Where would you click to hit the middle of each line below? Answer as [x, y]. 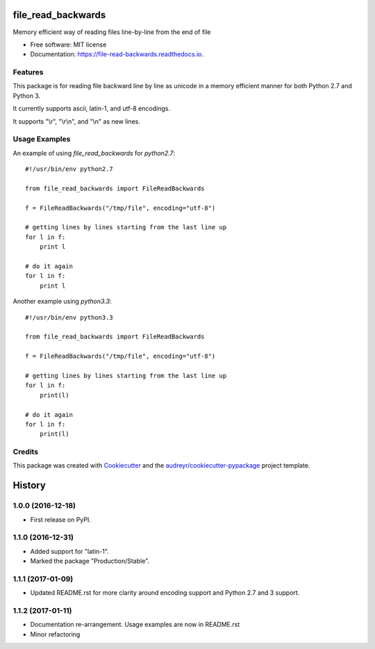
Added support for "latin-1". [69, 551]
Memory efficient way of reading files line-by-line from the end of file [112, 32]
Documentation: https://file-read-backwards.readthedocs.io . [117, 54]
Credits [25, 452]
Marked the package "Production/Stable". [90, 561]
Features [28, 72]
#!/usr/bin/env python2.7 [69, 169]
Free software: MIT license [68, 44]
